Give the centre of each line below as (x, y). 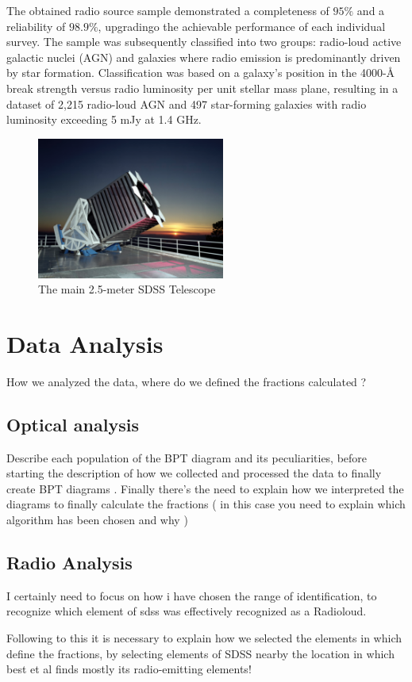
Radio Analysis (69, 563)
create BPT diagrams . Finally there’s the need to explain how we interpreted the (205, 488)
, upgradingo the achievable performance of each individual (242, 26)
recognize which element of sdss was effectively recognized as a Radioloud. (187, 611)
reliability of (36, 26)
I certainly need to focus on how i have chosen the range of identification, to (192, 595)
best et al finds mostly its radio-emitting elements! (129, 669)
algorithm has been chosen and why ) (97, 520)
